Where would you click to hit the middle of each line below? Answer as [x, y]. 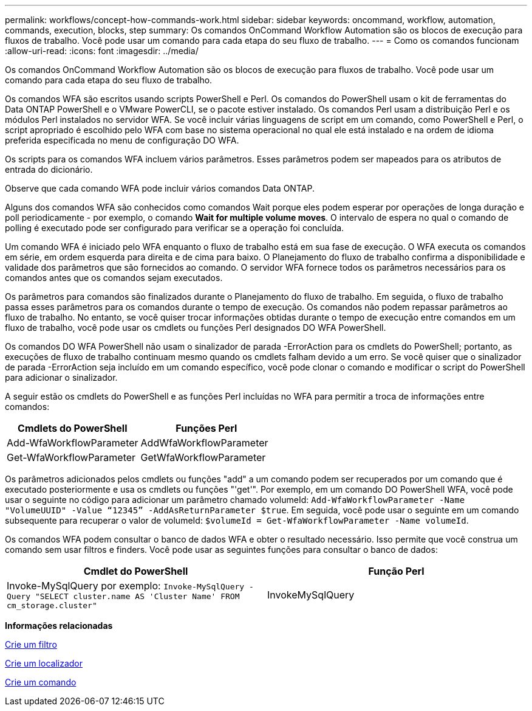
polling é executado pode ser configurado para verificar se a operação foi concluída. [175, 228]
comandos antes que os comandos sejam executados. [114, 278]
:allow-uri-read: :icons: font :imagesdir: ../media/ [102, 51]
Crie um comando [41, 682]
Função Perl [396, 571]
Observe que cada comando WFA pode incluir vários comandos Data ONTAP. [160, 188]
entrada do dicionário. [49, 169]
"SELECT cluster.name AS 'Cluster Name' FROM [137, 596]
